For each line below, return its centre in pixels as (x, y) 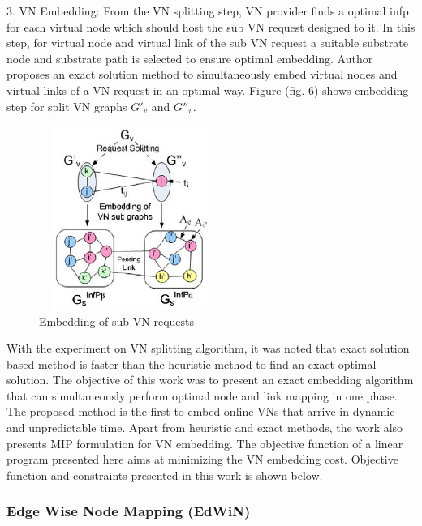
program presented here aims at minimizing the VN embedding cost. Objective (202, 459)
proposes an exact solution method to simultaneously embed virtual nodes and (202, 74)
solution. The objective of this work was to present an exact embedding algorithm (210, 380)
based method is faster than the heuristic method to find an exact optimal (192, 363)
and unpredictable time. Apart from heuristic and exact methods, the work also (205, 428)
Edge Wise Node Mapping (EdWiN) (129, 511)
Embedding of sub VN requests (117, 321)
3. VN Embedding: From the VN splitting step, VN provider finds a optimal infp (208, 11)
